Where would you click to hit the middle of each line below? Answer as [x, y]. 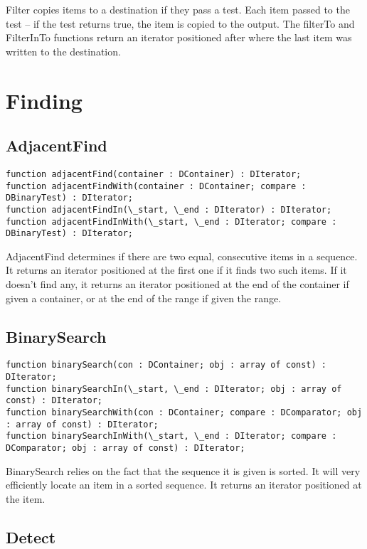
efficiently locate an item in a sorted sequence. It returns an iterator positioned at [184, 485]
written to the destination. [63, 51]
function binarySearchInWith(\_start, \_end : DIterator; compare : [171, 436]
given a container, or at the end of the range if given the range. [144, 298]
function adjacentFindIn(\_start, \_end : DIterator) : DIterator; [169, 209]
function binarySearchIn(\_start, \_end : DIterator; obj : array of [174, 389]
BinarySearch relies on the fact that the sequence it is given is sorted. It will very [183, 470]
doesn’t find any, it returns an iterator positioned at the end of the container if [177, 284]
